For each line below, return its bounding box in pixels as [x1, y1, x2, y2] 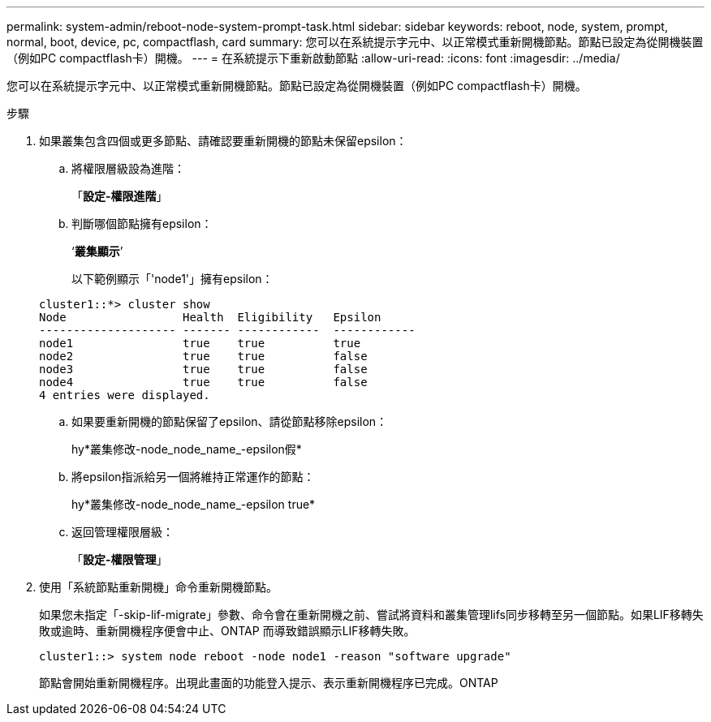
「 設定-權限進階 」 [71, 189, 168, 203]
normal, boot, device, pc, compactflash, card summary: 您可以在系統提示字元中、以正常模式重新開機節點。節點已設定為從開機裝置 [6, 35, 704, 49]
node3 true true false [39, 363, 368, 376]
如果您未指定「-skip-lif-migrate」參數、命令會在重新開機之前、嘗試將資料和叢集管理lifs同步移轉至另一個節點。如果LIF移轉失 [39, 608, 704, 621]
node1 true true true [39, 337, 361, 350]
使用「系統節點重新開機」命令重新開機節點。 [39, 580, 278, 594]
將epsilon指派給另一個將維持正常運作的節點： [71, 470, 315, 483]
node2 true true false [39, 350, 368, 363]
